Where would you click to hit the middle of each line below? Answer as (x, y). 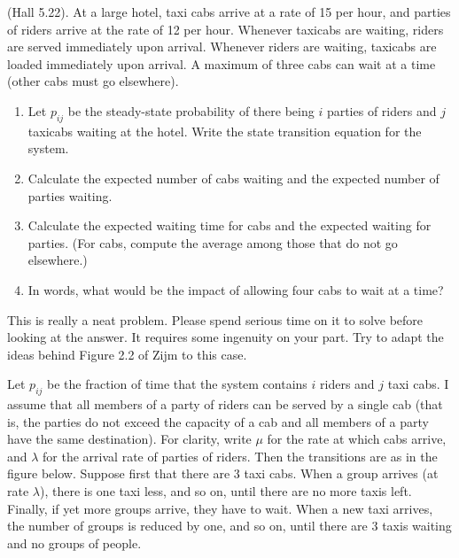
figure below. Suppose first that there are (119, 473)
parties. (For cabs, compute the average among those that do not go (213, 242)
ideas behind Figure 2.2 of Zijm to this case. (127, 354)
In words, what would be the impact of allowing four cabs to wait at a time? (236, 289)
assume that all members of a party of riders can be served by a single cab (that (225, 404)
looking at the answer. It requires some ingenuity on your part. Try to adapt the (226, 337)
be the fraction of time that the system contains (177, 384)
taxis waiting (417, 526)
